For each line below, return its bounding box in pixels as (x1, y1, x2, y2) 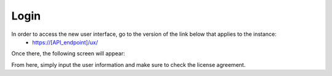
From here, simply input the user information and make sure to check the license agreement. (11, 61, 246, 68)
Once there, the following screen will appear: (11, 50, 125, 57)
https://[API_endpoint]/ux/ (32, 38, 98, 46)
